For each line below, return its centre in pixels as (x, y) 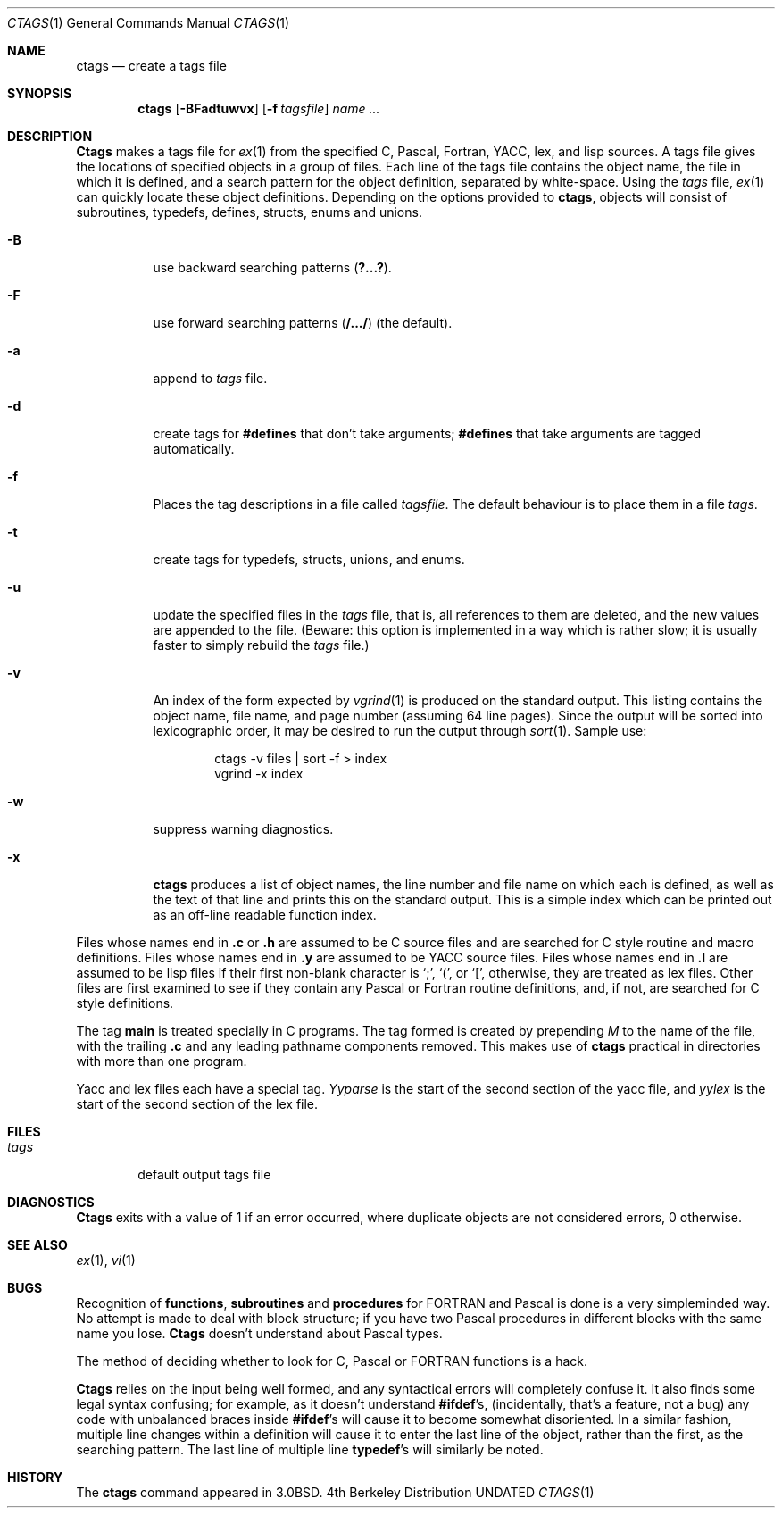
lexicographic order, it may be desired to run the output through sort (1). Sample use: (400, 731)
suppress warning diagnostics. (243, 829)
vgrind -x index (259, 774)
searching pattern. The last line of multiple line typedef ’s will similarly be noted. (310, 1449)
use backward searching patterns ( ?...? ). (272, 267)
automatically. (194, 449)
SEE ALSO (37, 1245)
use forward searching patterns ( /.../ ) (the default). (303, 323)
